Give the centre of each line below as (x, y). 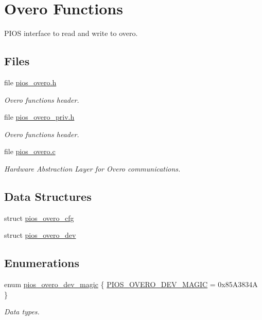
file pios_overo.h (30, 82)
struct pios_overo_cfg (39, 218)
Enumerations (42, 263)
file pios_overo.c (30, 151)
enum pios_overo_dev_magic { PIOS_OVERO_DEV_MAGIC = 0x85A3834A (131, 284)
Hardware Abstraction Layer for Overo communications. (92, 168)
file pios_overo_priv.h (39, 117)
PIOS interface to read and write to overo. (71, 33)
